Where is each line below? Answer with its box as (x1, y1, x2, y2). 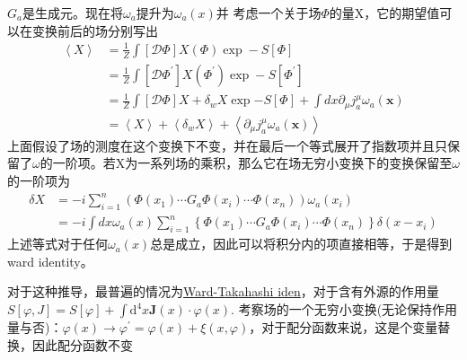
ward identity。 (7, 251, 93, 270)
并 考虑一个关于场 (216, 4, 322, 22)
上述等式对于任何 (7, 234, 108, 253)
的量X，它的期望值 (329, 4, 440, 22)
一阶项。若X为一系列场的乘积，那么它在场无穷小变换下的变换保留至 (52, 154, 453, 172)
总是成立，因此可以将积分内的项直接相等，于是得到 (150, 234, 453, 253)
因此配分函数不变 (31, 335, 133, 354)
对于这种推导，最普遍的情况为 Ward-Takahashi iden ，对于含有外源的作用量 (7, 282, 439, 301)
